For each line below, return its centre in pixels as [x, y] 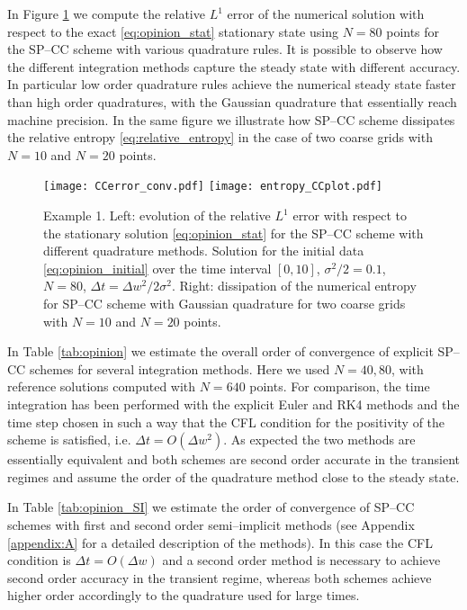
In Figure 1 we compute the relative [106, 13]
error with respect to [350, 215]
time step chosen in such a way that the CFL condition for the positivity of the [226, 422]
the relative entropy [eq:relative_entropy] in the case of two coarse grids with [220, 137]
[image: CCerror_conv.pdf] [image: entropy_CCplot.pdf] [213, 187]
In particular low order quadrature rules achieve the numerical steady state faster [232, 84]
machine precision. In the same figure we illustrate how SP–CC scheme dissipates [231, 119]
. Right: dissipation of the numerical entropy [294, 286]
